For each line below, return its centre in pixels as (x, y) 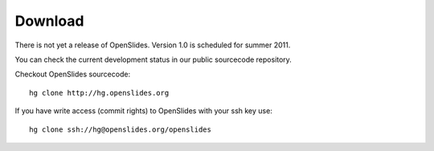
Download (49, 21)
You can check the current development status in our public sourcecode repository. (154, 59)
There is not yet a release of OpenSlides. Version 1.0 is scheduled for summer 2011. (153, 45)
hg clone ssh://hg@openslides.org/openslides (121, 129)
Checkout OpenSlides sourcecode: (73, 74)
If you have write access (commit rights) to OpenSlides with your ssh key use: (143, 111)
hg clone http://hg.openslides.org (99, 93)
